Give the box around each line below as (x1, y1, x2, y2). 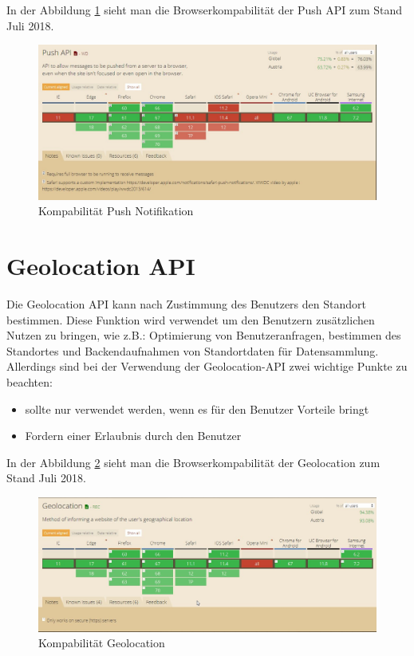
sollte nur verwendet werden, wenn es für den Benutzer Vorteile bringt (25, 400, 369, 417)
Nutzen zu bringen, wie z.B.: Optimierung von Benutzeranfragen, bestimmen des (6, 327, 401, 344)
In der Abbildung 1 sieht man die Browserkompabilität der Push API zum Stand (6, 2, 403, 18)
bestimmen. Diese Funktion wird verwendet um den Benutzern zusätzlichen (6, 311, 375, 328)
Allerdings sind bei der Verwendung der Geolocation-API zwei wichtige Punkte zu (6, 358, 408, 375)
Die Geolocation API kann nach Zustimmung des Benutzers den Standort (6, 296, 366, 312)
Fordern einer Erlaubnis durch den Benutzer (25, 427, 242, 444)
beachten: (6, 374, 53, 391)
